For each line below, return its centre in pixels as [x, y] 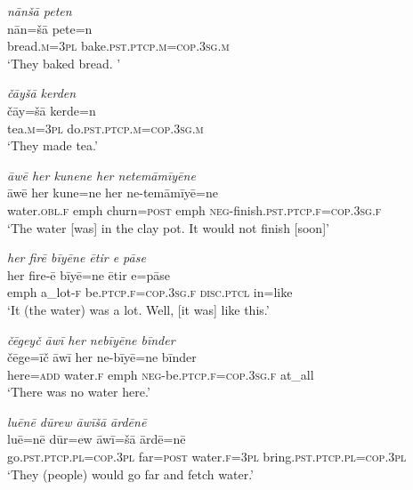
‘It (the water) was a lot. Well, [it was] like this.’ [138, 309]
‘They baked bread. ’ [64, 63]
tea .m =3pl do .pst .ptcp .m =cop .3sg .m [105, 128]
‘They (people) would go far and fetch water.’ [130, 474]
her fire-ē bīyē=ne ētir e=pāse [89, 274]
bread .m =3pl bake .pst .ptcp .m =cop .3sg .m [118, 46]
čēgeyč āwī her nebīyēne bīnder [91, 339]
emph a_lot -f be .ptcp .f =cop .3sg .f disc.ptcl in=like [150, 292]
